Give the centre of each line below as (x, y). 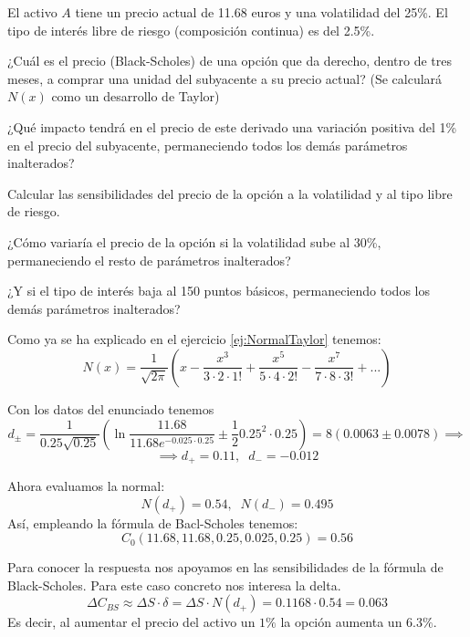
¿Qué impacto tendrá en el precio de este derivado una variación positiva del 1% (232, 126)
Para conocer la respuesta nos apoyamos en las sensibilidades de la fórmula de (225, 567)
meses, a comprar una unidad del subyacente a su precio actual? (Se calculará (225, 78)
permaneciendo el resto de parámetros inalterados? (149, 260)
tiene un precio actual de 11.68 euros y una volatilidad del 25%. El (261, 12)
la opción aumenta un (341, 622)
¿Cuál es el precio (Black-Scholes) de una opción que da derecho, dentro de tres (230, 61)
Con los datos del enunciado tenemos (111, 408)
